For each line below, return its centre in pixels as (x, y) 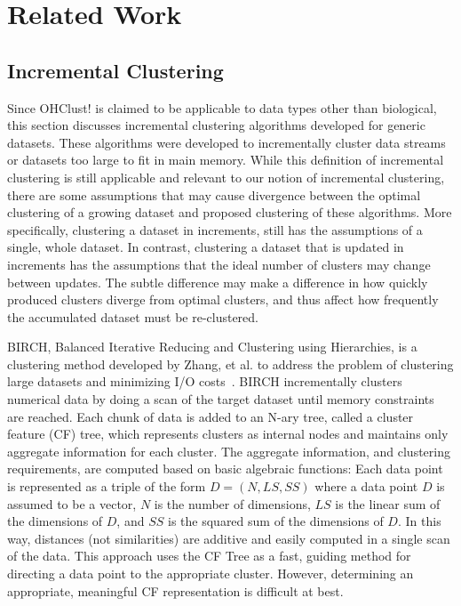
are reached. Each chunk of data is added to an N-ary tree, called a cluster (211, 416)
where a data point (366, 486)
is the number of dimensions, (232, 503)
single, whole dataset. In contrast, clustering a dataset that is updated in (206, 247)
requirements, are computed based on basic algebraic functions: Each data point (225, 469)
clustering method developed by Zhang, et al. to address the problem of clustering (230, 364)
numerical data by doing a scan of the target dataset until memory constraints (221, 399)
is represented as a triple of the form (107, 486)
